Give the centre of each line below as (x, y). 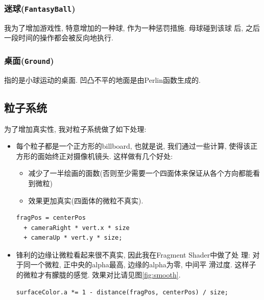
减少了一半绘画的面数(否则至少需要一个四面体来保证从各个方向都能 (141, 173)
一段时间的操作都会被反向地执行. (59, 38)
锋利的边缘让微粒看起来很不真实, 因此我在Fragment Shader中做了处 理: (133, 254)
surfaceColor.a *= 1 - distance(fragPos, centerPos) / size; (122, 292)
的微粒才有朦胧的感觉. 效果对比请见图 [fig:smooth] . (98, 275)
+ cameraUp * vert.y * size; (73, 238)
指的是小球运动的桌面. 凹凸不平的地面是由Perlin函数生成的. (102, 79)
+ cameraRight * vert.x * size (77, 228)
